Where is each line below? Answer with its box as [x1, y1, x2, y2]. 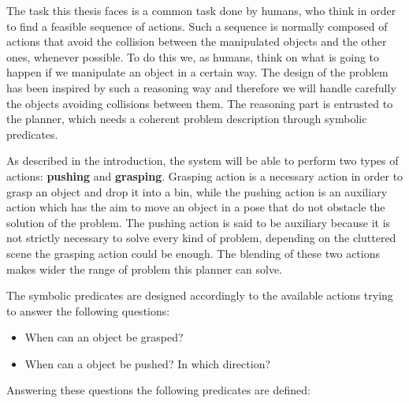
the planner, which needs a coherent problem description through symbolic [6, 110, 367, 127]
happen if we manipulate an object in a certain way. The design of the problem [6, 64, 389, 80]
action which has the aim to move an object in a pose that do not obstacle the [6, 199, 385, 215]
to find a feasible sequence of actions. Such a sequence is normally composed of [6, 17, 388, 34]
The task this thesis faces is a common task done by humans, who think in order [6, 2, 396, 18]
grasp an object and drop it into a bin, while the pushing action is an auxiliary [6, 183, 388, 200]
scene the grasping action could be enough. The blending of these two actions [6, 244, 380, 261]
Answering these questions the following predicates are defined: [6, 382, 310, 398]
